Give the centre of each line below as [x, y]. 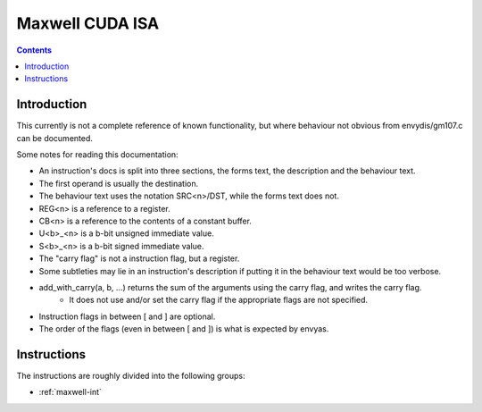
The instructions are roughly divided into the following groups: [131, 376]
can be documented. [55, 138]
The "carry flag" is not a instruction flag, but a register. [139, 258]
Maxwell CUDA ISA [88, 23]
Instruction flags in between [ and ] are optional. [127, 316]
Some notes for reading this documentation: [97, 155]
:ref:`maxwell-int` [71, 392]
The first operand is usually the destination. [119, 183]
